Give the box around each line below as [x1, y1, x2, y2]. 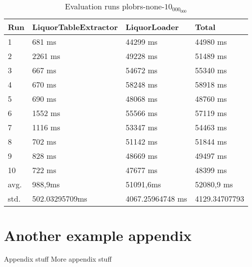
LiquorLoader [126, 21, 179, 32]
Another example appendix [4, 225, 192, 245]
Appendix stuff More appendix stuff [4, 253, 112, 264]
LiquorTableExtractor [32, 21, 118, 32]
